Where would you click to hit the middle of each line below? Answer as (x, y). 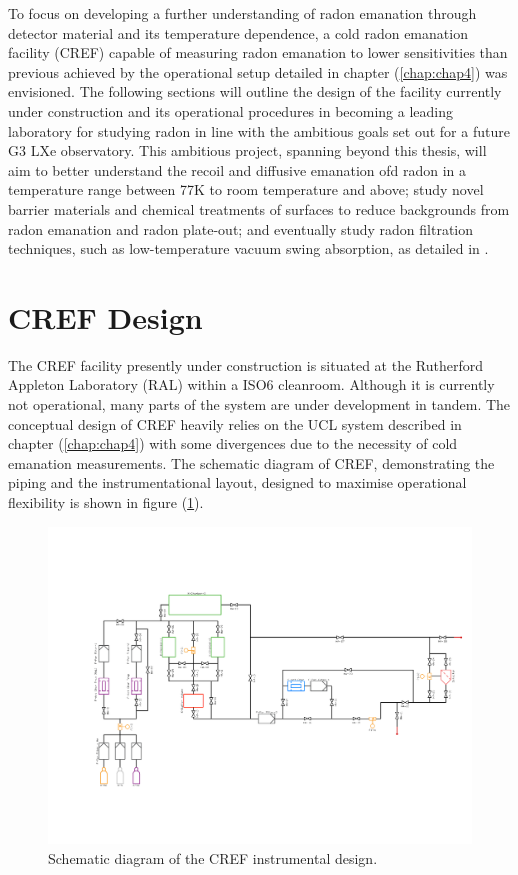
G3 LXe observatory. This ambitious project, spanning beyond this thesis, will (247, 150)
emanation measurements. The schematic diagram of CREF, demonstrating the (251, 462)
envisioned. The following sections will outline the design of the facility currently (255, 91)
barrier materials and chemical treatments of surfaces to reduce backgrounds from (259, 208)
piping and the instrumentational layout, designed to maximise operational (237, 482)
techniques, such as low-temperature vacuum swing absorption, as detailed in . (248, 248)
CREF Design (105, 316)
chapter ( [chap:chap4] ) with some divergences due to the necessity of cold (233, 443)
